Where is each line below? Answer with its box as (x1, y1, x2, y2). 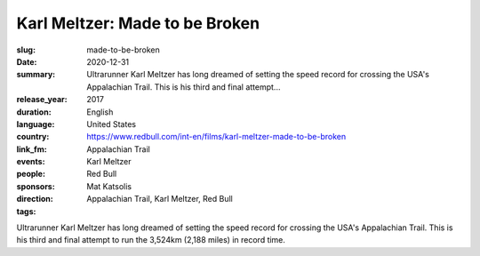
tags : (16, 205, 36, 217)
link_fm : (16, 143, 48, 155)
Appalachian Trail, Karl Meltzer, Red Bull (86, 194, 233, 204)
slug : (16, 44, 36, 55)
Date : (16, 56, 37, 67)
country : (16, 132, 50, 142)
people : (16, 169, 46, 180)
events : (16, 156, 45, 167)
